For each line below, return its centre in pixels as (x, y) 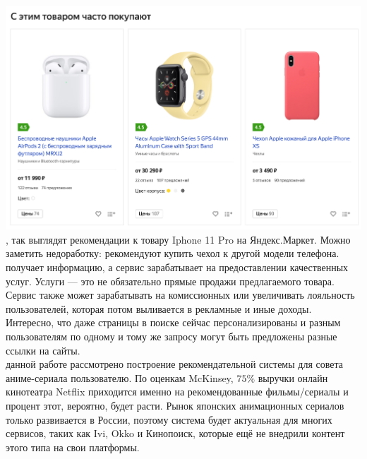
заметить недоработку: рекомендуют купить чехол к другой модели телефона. (173, 253)
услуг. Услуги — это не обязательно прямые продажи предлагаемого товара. (170, 281)
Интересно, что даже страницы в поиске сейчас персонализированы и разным (173, 322)
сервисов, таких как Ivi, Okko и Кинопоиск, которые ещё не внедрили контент (175, 433)
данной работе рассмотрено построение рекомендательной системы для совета (174, 364)
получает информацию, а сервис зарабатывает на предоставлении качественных (177, 267)
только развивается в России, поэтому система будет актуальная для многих (169, 419)
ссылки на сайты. (43, 350)
